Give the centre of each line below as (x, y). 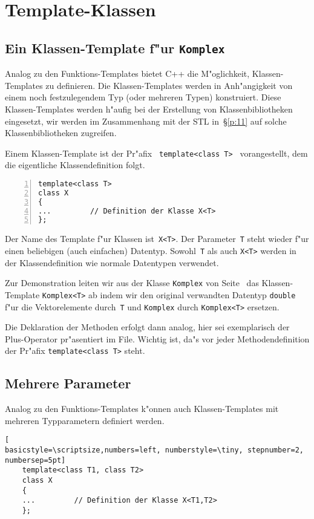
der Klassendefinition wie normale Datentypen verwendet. (112, 262)
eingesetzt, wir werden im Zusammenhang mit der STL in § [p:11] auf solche (146, 121)
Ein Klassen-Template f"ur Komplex (115, 47)
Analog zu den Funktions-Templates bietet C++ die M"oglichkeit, (127, 73)
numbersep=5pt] (35, 460)
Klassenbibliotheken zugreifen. (61, 133)
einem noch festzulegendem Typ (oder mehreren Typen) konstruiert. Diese (143, 97)
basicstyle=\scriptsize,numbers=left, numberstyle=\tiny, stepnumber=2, (154, 450)
